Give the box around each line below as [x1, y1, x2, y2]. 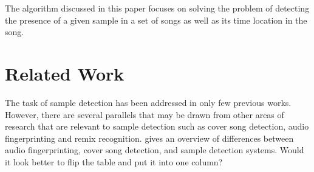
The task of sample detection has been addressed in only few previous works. [5, 96, 292, 108]
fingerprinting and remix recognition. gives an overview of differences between [5, 131, 294, 144]
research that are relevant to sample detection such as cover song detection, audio [5, 120, 309, 133]
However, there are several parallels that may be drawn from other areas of [5, 108, 284, 121]
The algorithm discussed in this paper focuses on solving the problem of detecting [5, 2, 310, 14]
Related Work [5, 61, 125, 85]
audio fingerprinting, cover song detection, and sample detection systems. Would [5, 144, 304, 156]
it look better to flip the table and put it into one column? [5, 155, 223, 168]
